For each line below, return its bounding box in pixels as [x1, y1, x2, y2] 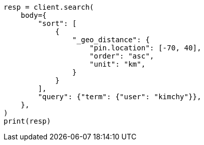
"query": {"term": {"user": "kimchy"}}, [38, 93, 201, 101]
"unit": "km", [89, 60, 146, 68]
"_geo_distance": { [72, 36, 150, 44]
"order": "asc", [89, 52, 155, 60]
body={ [20, 11, 47, 19]
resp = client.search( [4, 3, 94, 11]
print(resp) [4, 117, 51, 125]
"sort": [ [38, 19, 77, 27]
